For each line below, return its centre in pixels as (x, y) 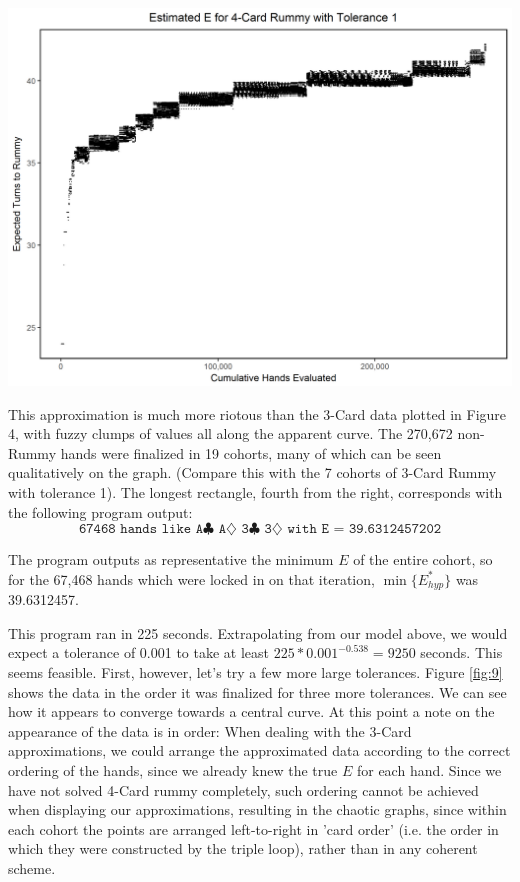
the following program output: (100, 511)
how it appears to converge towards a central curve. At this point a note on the (251, 711)
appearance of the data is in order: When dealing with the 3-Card (210, 730)
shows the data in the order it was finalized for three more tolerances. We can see (257, 691)
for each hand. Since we (429, 769)
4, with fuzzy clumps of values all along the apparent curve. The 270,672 (230, 433)
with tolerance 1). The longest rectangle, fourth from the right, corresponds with (255, 491)
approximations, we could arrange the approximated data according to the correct (259, 750)
